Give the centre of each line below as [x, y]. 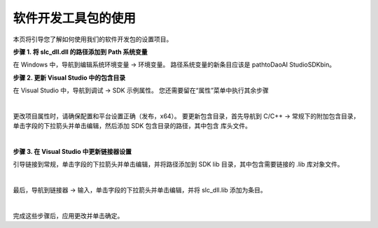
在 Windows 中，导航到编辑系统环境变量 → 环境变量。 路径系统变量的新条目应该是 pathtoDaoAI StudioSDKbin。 [174, 65]
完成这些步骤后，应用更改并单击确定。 [68, 216]
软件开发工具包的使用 [75, 18]
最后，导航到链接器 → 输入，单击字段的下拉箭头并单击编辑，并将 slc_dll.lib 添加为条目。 [140, 190]
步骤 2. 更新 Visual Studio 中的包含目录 [69, 78]
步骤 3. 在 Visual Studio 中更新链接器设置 [72, 152]
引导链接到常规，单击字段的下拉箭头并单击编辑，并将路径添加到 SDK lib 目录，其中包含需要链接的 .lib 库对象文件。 [178, 164]
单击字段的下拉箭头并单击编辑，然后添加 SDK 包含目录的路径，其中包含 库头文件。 [132, 126]
